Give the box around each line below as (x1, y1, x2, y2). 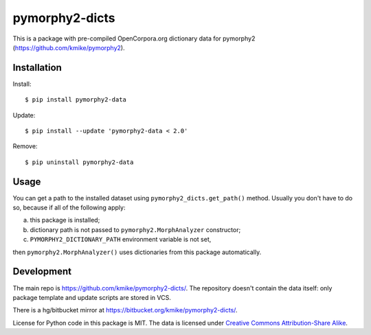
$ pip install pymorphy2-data (25, 96, 127, 104)
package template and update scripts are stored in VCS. (12, 293, 171, 301)
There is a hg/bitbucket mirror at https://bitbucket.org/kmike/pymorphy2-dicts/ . (12, 306, 238, 314)
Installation (12, 62, 62, 73)
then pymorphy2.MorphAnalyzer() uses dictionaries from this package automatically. (12, 248, 262, 256)
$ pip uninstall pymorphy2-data (25, 158, 134, 166)
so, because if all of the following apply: (12, 203, 126, 212)
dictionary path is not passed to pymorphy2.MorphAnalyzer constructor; (30, 225, 241, 233)
